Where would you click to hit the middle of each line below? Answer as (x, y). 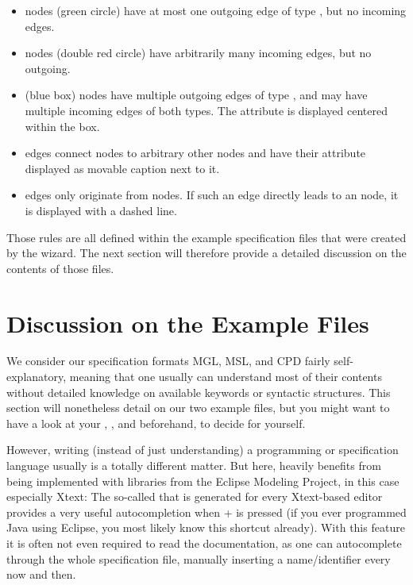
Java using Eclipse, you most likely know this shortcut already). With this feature (206, 527)
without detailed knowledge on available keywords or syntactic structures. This (199, 392)
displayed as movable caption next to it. (122, 168)
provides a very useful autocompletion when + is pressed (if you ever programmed (206, 512)
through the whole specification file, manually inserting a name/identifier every (199, 558)
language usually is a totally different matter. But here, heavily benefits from (194, 465)
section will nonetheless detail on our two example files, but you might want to (198, 408)
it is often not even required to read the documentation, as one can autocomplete (204, 543)
